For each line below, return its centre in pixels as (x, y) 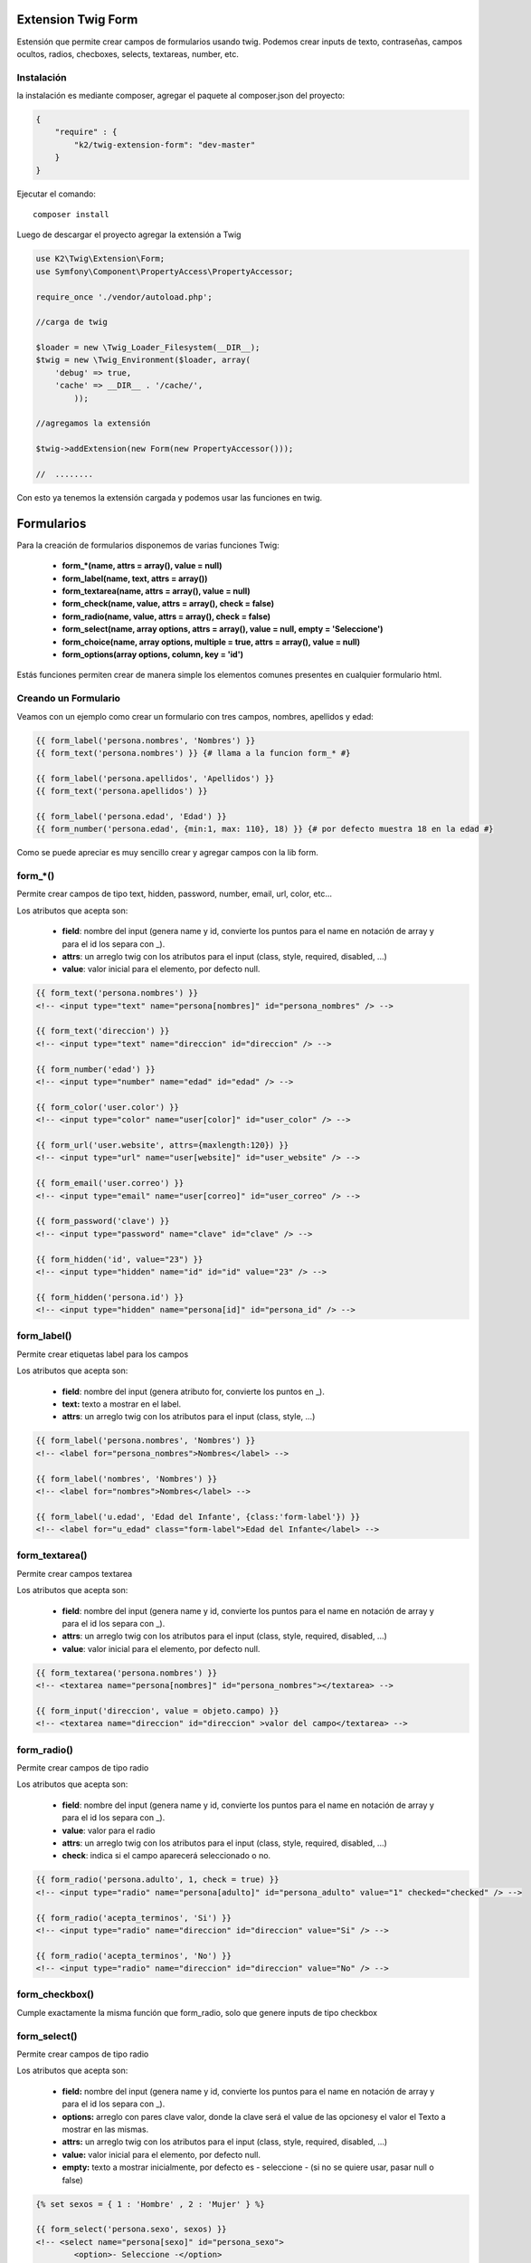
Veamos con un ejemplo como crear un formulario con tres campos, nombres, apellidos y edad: (195, 716)
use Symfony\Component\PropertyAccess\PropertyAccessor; (165, 271)
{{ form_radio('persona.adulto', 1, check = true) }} (157, 1880)
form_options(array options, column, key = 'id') (153, 654)
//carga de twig (72, 322)
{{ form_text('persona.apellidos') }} (122, 791)
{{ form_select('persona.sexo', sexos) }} (131, 2230)
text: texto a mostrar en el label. (122, 1404)
